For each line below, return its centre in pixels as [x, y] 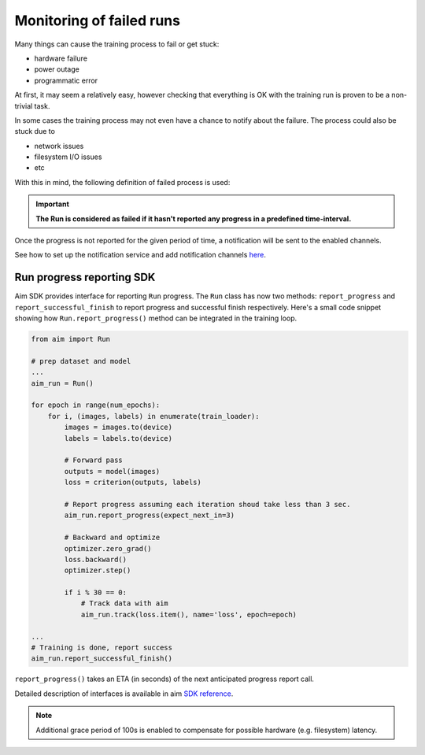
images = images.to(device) [118, 427]
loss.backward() [96, 559]
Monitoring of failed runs [98, 20]
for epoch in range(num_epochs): [96, 405]
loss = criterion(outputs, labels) [133, 483]
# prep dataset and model [81, 361]
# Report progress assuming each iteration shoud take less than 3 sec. [207, 504]
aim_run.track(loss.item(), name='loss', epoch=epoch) [189, 614]
